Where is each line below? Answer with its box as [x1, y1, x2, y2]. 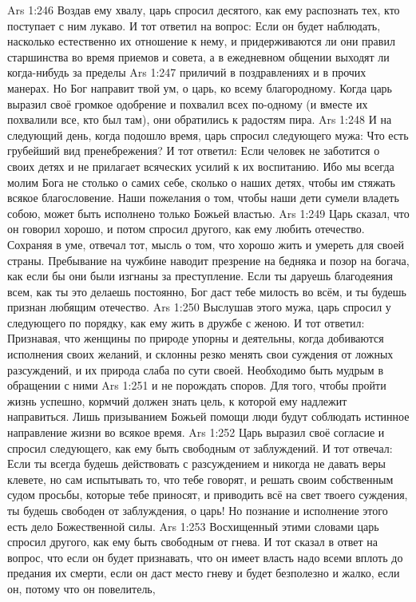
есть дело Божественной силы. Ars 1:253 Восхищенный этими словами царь [7, 517, 379, 534]
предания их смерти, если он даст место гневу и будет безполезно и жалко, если [7, 564, 400, 581]
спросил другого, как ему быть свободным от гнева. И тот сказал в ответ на [7, 533, 378, 550]
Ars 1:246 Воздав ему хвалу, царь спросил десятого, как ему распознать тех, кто [7, 2, 400, 18]
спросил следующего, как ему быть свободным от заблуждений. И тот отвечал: [7, 439, 393, 456]
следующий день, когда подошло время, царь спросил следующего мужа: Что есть [7, 126, 409, 143]
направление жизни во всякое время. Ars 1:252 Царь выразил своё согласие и [7, 424, 385, 441]
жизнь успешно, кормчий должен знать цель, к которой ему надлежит [7, 392, 347, 409]
